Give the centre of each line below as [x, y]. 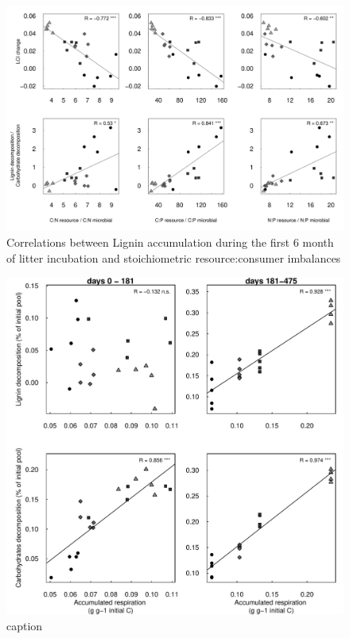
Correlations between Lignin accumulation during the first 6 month [170, 242]
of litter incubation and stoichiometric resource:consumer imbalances [174, 257]
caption [25, 625]
